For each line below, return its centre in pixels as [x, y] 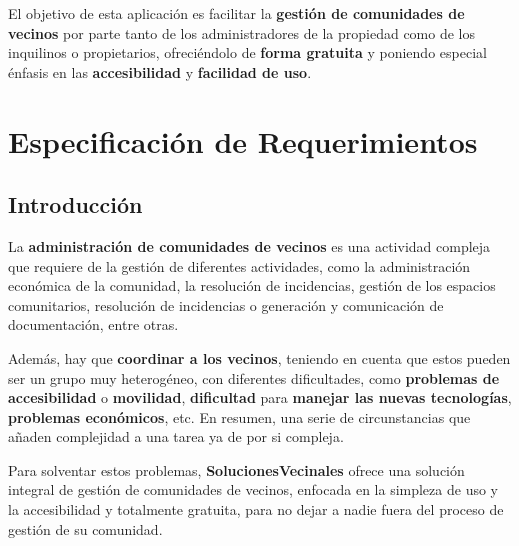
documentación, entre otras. [93, 324]
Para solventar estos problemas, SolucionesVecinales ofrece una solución [236, 469]
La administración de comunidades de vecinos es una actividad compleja [249, 245]
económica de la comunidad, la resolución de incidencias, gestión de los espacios [252, 285]
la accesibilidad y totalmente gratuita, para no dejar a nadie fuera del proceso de [256, 509]
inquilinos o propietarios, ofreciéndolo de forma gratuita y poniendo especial [247, 52]
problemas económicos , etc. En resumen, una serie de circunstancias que [239, 416]
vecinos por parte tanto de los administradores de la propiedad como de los [242, 32]
